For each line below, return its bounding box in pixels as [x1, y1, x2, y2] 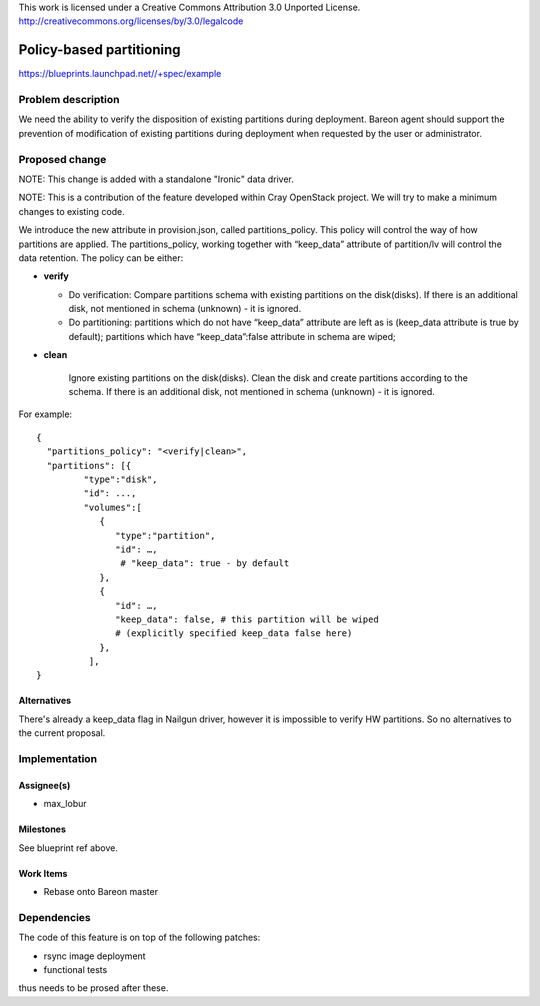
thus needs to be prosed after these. [18, 982, 169, 994]
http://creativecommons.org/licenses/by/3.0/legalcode [18, 15, 244, 27]
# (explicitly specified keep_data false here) [115, 628, 353, 639]
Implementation [18, 752, 98, 766]
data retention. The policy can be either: [18, 251, 184, 264]
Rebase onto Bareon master [43, 885, 159, 897]
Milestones [18, 823, 67, 835]
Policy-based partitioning [18, 41, 181, 59]
